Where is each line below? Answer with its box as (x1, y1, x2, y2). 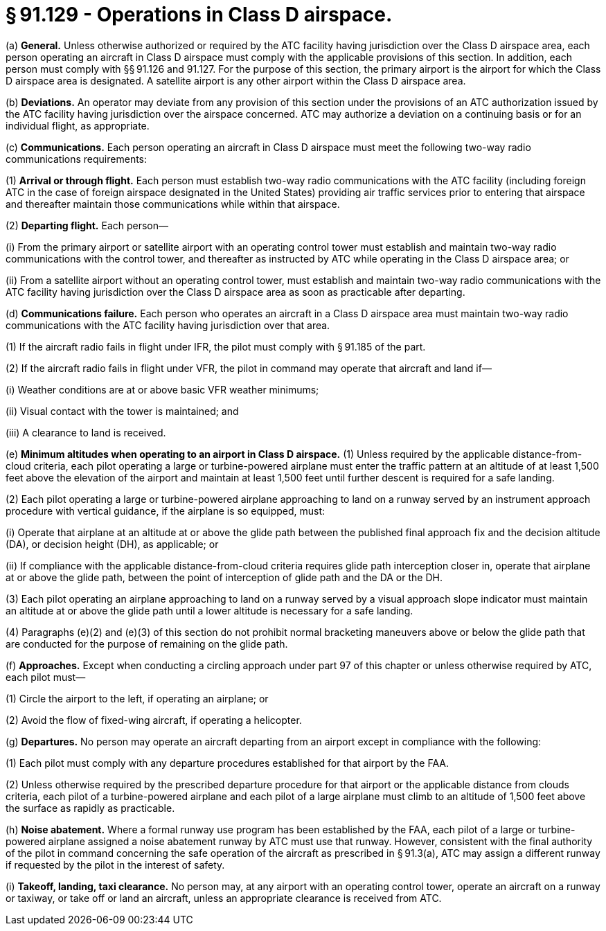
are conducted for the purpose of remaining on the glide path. (6, 637, 288, 650)
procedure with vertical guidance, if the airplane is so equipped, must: (6, 504, 326, 517)
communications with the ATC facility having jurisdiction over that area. (6, 319, 330, 331)
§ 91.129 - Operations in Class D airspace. (6, 3, 393, 26)
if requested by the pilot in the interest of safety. (6, 858, 225, 871)
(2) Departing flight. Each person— (6, 219, 169, 231)
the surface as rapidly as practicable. (6, 801, 175, 814)
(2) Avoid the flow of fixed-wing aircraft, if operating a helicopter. (6, 713, 302, 726)
